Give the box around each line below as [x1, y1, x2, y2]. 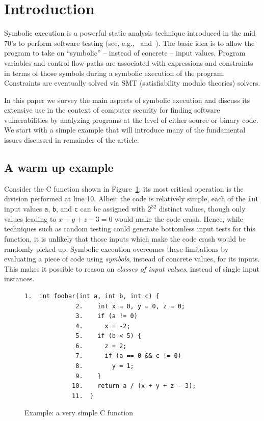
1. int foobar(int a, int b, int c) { [24, 292, 160, 300]
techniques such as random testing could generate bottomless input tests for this [4, 223, 255, 234]
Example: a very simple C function [24, 407, 134, 418]
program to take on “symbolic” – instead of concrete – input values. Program [4, 47, 246, 58]
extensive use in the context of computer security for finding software [4, 104, 220, 115]
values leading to [4, 213, 57, 224]
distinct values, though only [159, 203, 246, 214]
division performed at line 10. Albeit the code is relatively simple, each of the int [4, 193, 259, 204]
